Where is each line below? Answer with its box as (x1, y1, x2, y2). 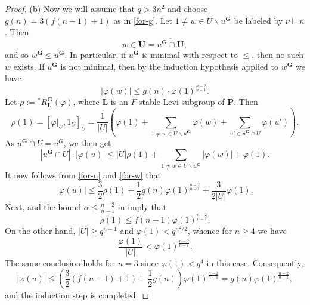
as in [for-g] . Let (113, 14, 173, 26)
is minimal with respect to (142, 48, 238, 61)
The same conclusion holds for (5, 256, 115, 269)
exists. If (13, 60, 45, 72)
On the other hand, (5, 224, 76, 236)
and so (5, 48, 29, 61)
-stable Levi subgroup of (136, 95, 225, 108)
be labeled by (234, 14, 283, 26)
